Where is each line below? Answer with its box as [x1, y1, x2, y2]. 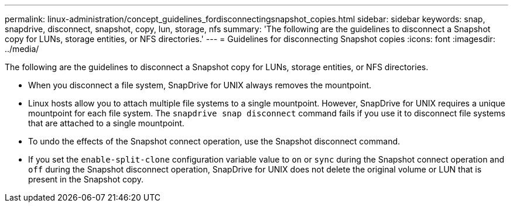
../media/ [5, 44, 39, 54]
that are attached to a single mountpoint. [28, 118, 184, 128]
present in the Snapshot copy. [28, 174, 143, 184]
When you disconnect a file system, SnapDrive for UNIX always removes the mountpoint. [28, 80, 372, 90]
